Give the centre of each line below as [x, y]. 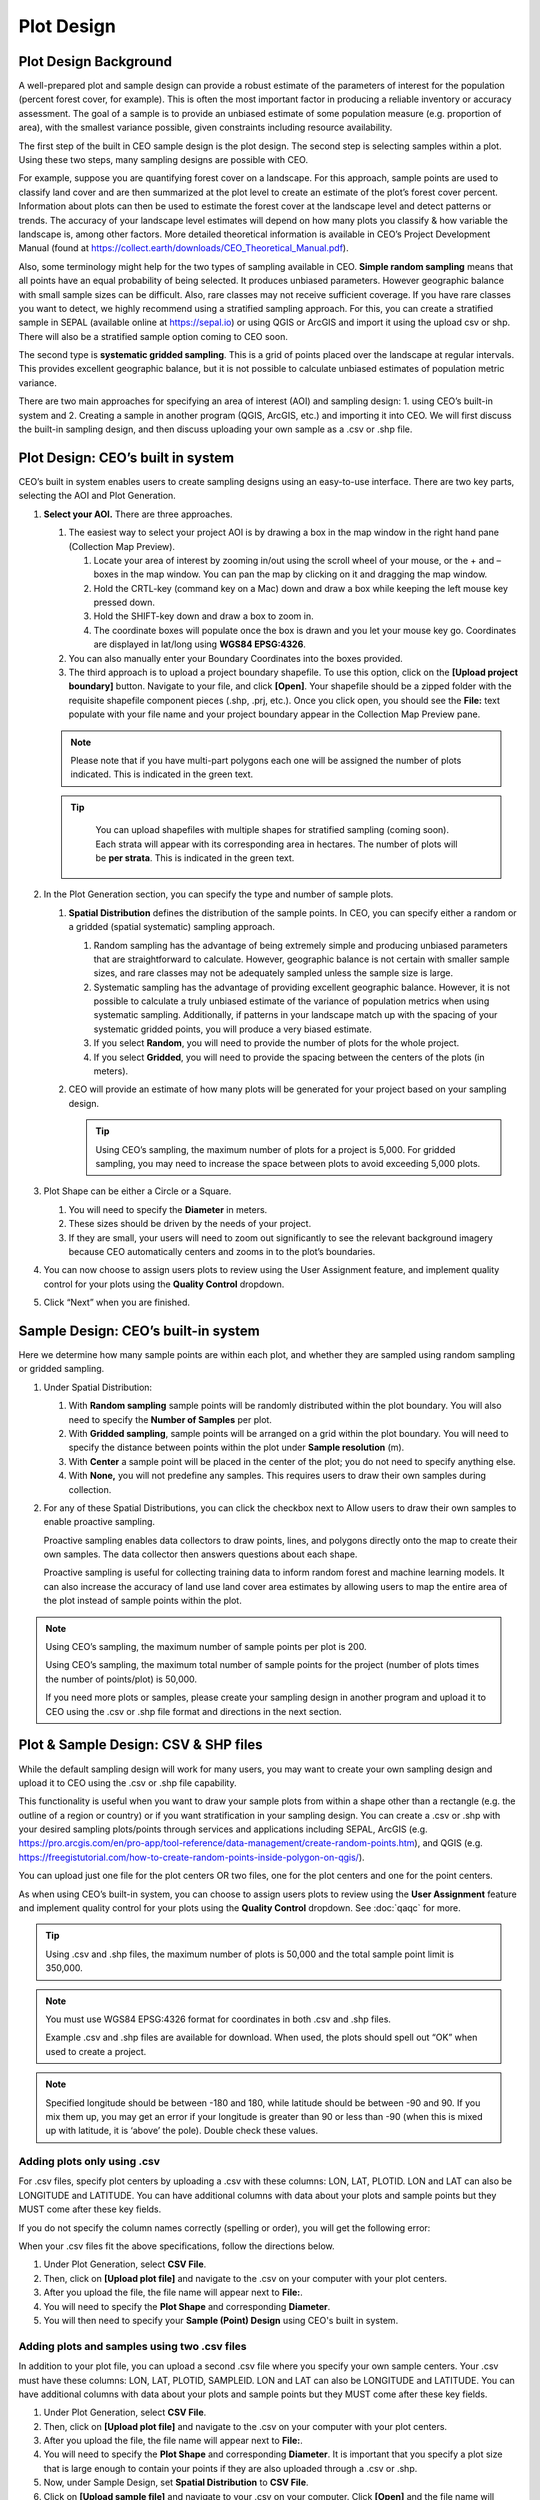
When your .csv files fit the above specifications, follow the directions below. [176, 2246]
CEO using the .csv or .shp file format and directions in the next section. [193, 1711]
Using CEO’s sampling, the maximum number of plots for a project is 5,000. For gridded [275, 1149]
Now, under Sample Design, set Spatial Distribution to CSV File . [176, 2482]
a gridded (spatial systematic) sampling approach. [171, 927]
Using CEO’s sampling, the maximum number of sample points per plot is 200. [206, 1647]
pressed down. [124, 602]
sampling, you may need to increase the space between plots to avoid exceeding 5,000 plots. [288, 1163]
